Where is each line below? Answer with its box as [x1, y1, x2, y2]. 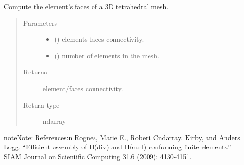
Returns [23, 67, 47, 77]
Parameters [23, 18, 57, 28]
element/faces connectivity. [42, 83, 123, 93]
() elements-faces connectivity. [54, 34, 144, 44]
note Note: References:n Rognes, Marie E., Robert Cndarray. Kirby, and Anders [4, 132, 240, 142]
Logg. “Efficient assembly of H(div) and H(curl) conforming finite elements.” [4, 142, 231, 152]
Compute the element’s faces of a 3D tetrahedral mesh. [4, 1, 169, 11]
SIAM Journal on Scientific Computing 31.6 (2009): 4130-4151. [4, 151, 192, 161]
